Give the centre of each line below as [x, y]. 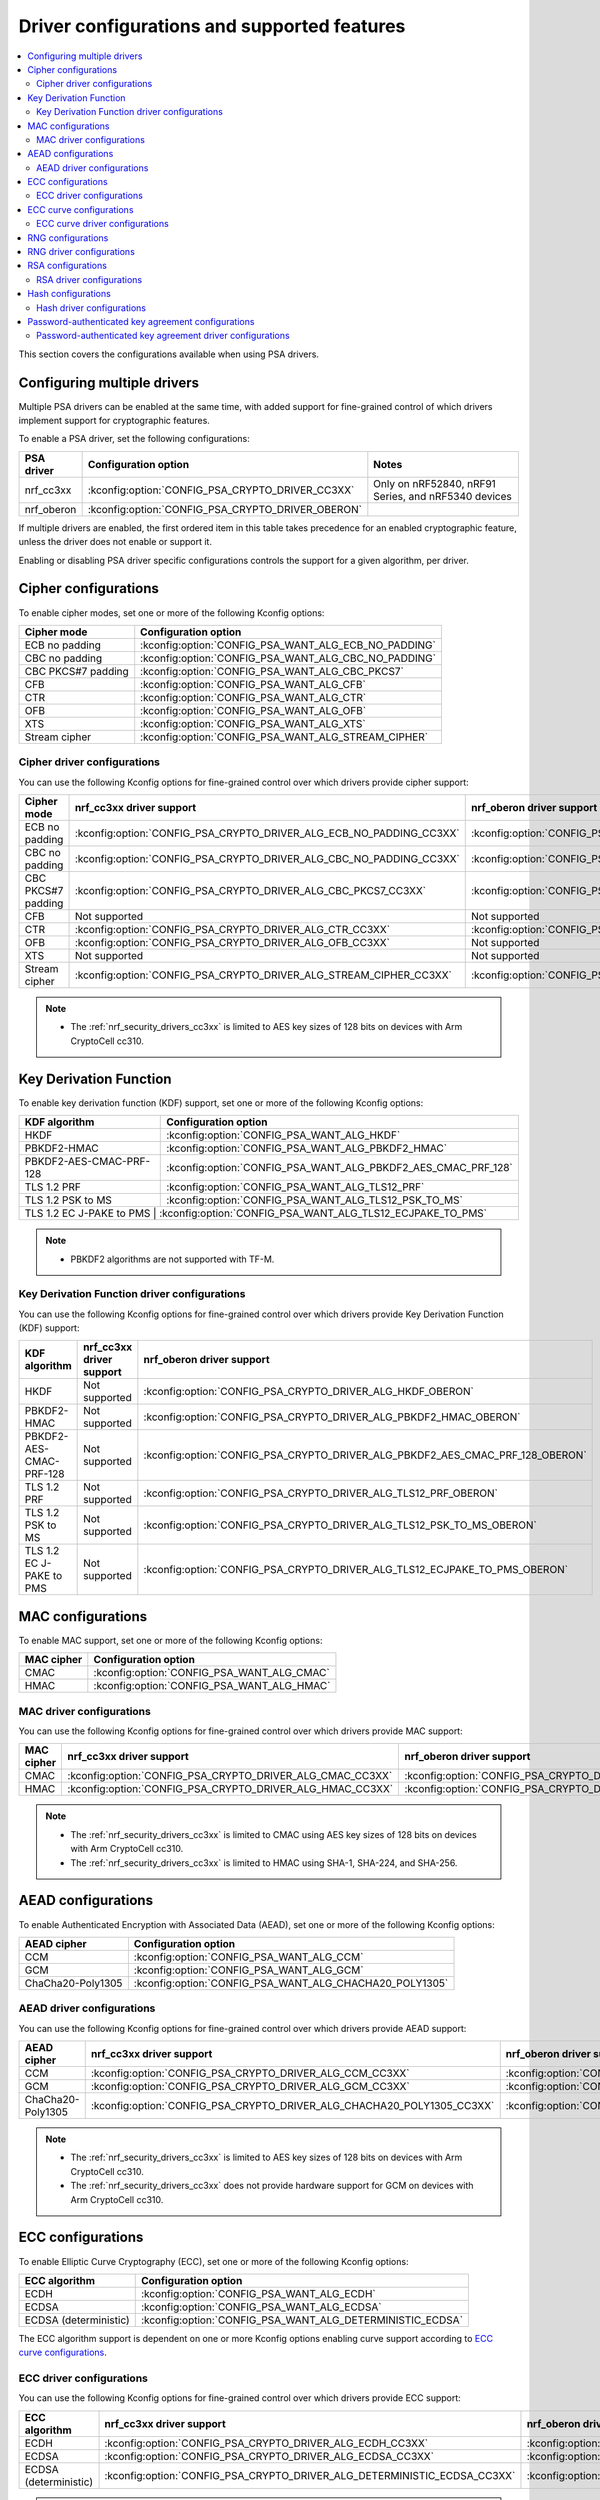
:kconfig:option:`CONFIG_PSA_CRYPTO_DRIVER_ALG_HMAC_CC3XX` [230, 1789]
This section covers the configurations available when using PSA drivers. [169, 354]
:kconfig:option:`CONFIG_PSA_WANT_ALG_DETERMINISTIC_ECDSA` [302, 2320]
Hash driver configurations [91, 307]
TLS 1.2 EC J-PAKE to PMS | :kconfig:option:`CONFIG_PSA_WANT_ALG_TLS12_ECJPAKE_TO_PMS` [256, 1213]
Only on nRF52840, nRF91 [435, 483]
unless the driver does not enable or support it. [115, 542]
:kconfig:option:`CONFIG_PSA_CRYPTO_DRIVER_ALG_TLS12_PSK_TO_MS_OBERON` [340, 1525]
